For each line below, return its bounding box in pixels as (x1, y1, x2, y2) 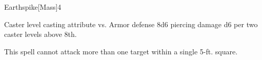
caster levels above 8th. (4, 29, 77, 39)
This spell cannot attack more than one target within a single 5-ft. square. (4, 46, 238, 56)
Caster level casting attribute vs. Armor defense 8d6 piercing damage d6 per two (4, 18, 258, 29)
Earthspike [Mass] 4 (4, 2, 62, 12)
